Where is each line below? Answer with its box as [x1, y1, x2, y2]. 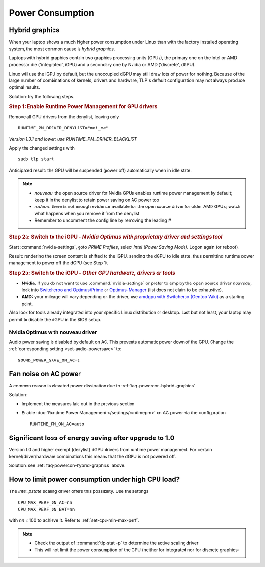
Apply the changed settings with [9, 145, 75, 151]
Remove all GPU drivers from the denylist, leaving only [9, 113, 119, 120]
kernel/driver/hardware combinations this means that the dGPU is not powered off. [9, 454, 176, 460]
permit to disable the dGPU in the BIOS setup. [9, 316, 102, 322]
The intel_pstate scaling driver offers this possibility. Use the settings [9, 488, 149, 494]
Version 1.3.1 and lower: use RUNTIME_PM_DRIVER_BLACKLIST [9, 136, 137, 142]
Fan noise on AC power [9, 370, 81, 378]
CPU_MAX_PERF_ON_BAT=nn [18, 507, 75, 512]
